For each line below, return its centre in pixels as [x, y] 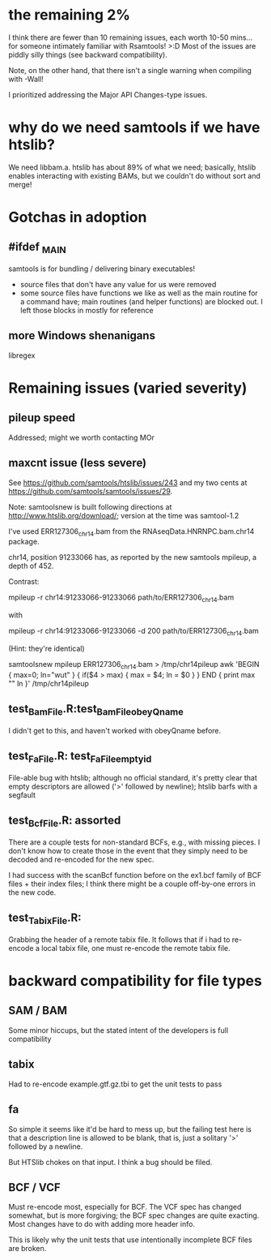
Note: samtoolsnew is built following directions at [90, 507]
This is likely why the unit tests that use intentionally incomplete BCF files [130, 1240]
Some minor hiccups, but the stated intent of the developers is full [119, 1030]
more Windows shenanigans [82, 335]
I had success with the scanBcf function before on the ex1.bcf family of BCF [135, 875]
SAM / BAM [38, 1011]
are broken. [28, 1249]
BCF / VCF [34, 1187]
